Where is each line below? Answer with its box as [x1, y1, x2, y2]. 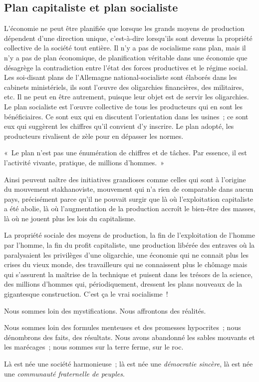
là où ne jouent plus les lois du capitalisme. [4, 213, 136, 223]
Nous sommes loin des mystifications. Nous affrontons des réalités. [4, 305, 206, 316]
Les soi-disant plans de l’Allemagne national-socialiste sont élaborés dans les [4, 72, 237, 82]
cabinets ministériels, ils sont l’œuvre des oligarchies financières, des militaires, [4, 81, 244, 92]
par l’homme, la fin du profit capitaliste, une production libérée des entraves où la [4, 240, 255, 250]
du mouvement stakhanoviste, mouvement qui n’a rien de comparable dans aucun [4, 184, 254, 194]
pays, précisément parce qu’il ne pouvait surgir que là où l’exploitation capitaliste [4, 193, 254, 204]
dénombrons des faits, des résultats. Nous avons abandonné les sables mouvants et [4, 332, 255, 342]
